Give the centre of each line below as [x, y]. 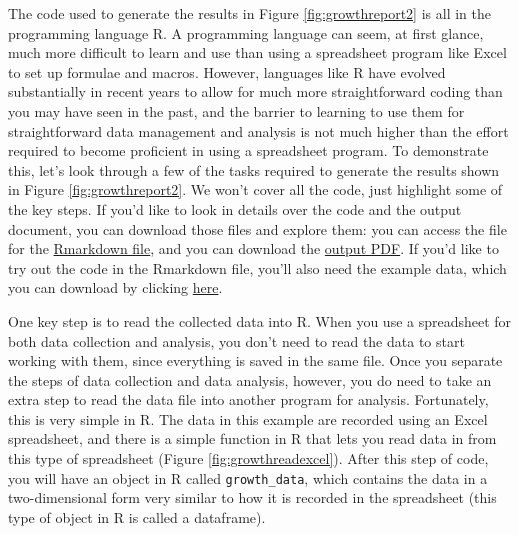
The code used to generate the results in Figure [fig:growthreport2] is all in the [249, 13]
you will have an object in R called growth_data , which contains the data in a [248, 477]
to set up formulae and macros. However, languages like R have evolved [227, 71]
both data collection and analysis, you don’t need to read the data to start [236, 340]
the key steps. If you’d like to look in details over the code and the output [235, 208]
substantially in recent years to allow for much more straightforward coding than [255, 91]
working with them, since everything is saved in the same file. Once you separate [255, 360]
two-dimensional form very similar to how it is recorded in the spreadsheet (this [252, 497]
